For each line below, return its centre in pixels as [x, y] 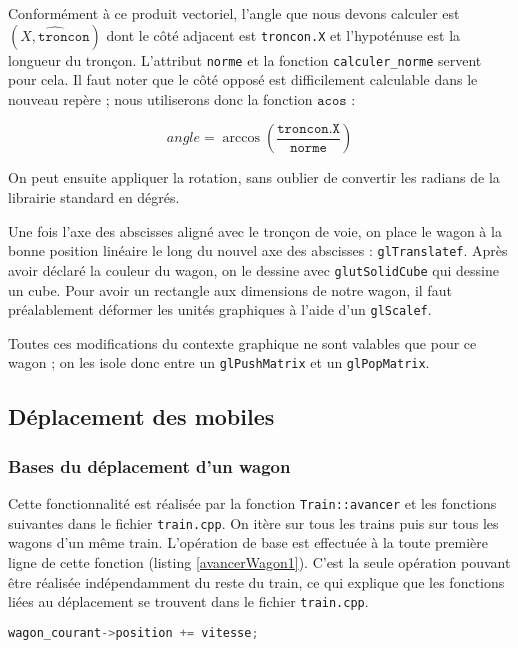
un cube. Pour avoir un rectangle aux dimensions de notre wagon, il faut [230, 289]
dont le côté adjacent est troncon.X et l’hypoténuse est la [283, 34]
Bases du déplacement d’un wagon [149, 465]
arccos [241, 138]
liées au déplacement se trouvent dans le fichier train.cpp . [188, 601]
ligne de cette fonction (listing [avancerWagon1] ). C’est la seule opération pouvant [259, 561]
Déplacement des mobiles [141, 416]
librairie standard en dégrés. [94, 197]
